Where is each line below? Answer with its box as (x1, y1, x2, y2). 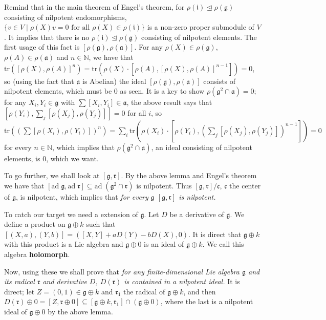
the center (229, 180, 261, 190)
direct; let (4, 286, 35, 296)
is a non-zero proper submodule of (147, 22, 254, 32)
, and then (183, 286, 216, 296)
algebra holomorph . (4, 248, 70, 259)
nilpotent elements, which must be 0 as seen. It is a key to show (4, 86, 205, 96)
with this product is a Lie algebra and (4, 239, 123, 249)
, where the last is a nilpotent (160, 296, 253, 307)
